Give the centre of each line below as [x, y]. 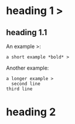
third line [19, 89]
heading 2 [31, 112]
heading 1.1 [27, 32]
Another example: [28, 68]
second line [26, 84]
